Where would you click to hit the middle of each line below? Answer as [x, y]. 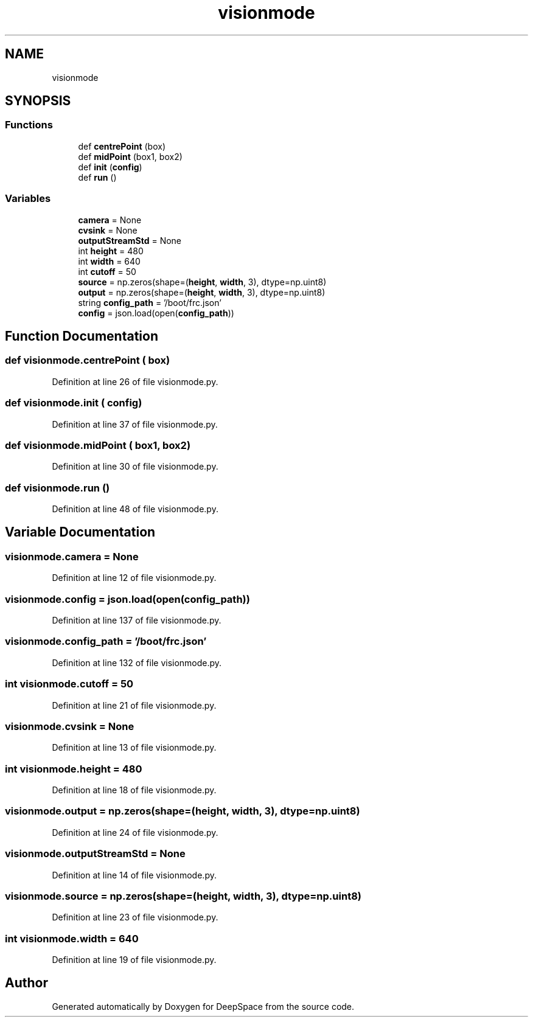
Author [26, 983]
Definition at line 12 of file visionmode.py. [134, 578]
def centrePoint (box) [122, 146]
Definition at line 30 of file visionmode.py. [135, 467]
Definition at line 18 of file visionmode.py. [134, 790]
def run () [97, 177]
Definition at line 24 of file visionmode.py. [135, 832]
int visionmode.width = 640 [72, 938]
